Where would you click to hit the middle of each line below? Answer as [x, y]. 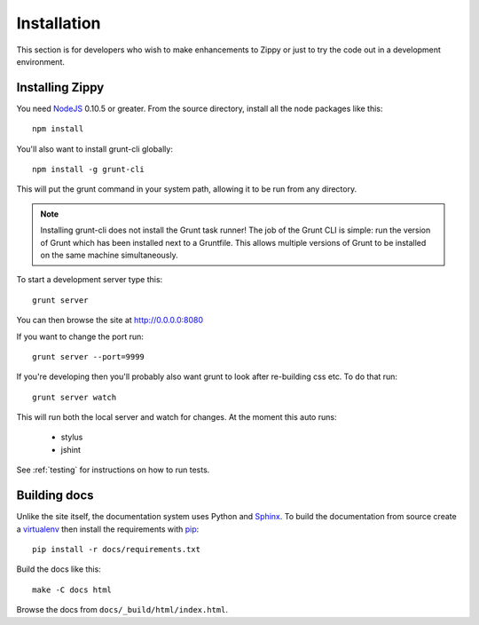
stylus [72, 437]
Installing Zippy [60, 87]
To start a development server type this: [90, 280]
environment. [41, 61]
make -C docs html [72, 589]
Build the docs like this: [59, 569]
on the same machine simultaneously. [110, 255]
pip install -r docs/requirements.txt [117, 549]
